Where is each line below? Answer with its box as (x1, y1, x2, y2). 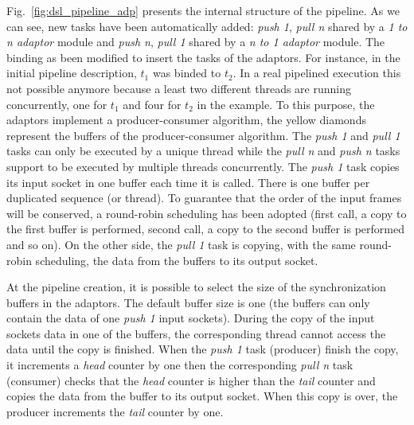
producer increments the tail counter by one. (6, 403, 224, 419)
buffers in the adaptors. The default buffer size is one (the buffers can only (6, 294, 370, 310)
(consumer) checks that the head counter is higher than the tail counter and (6, 372, 376, 388)
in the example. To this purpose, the (197, 96, 375, 112)
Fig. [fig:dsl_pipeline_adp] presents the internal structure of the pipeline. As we (6, 2, 400, 18)
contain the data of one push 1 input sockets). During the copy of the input (6, 310, 375, 326)
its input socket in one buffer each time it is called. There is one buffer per (6, 174, 370, 190)
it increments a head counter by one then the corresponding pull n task (6, 357, 353, 373)
